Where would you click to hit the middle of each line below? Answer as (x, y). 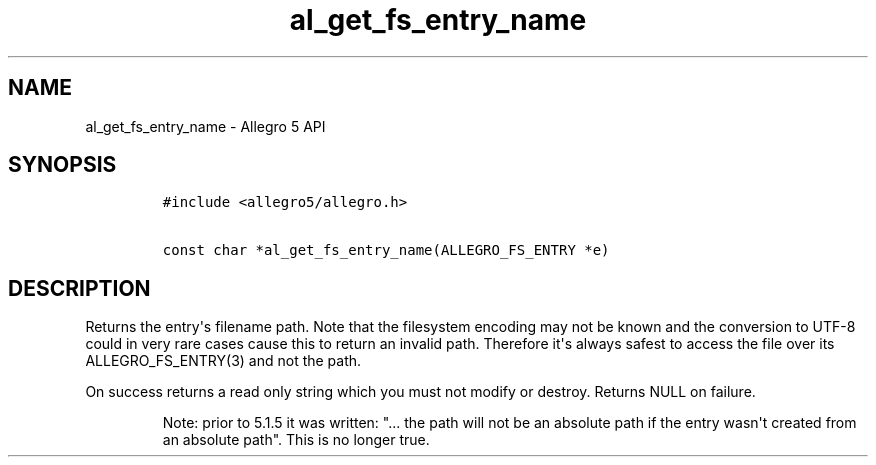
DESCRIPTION (79, 288)
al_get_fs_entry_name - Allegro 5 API (205, 126)
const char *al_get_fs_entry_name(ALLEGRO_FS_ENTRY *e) (386, 250)
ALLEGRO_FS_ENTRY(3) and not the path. (223, 361)
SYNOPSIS (62, 165)
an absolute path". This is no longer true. (296, 440)
